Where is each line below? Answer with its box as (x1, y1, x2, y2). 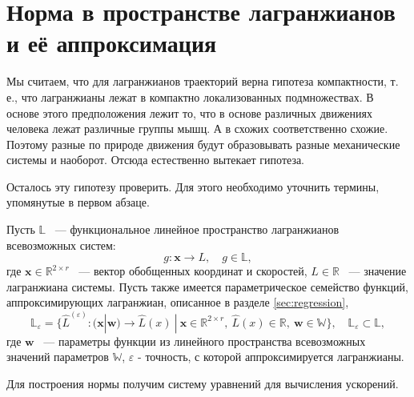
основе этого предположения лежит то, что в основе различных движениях (6, 104, 373, 121)
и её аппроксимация (6, 26, 217, 59)
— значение (348, 263, 407, 279)
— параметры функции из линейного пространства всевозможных (43, 332, 366, 349)
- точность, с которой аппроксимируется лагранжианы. (138, 348, 404, 365)
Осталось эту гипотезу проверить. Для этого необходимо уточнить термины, (6, 178, 380, 194)
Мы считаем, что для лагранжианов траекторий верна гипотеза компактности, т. (6, 73, 399, 90)
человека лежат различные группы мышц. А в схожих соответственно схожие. (6, 120, 388, 137)
